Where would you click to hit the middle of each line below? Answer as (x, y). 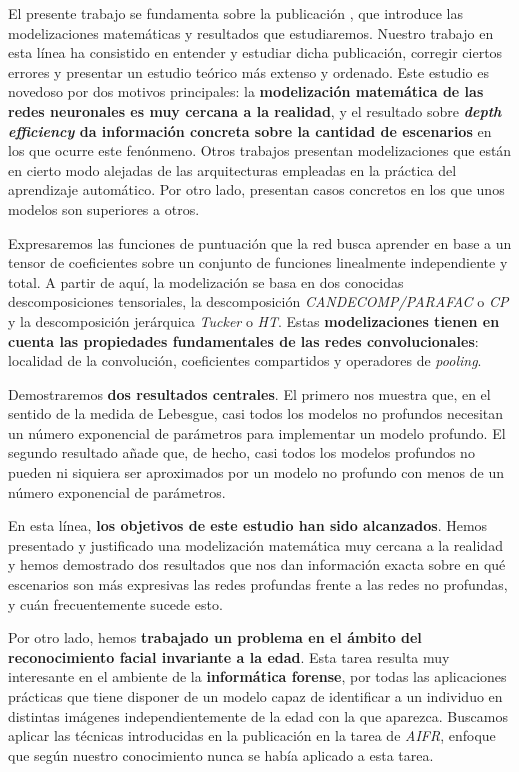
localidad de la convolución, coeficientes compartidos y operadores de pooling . (245, 360)
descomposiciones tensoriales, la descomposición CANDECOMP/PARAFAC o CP (258, 301)
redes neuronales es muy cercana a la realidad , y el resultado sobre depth (255, 110)
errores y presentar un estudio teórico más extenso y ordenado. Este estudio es (248, 71)
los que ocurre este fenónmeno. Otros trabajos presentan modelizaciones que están (260, 150)
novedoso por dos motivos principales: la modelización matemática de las (246, 91)
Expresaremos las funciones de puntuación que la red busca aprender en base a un (260, 242)
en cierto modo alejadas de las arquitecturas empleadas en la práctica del (232, 169)
